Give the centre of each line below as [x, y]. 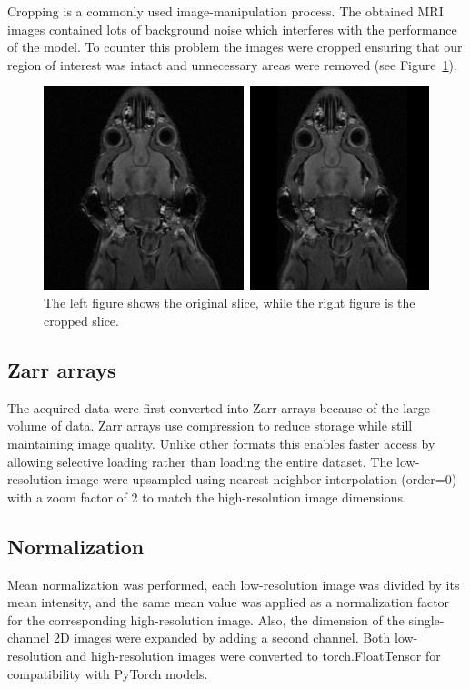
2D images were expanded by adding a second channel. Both [222, 638]
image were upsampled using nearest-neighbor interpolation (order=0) [261, 479]
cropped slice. [81, 321]
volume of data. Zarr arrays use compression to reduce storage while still [210, 426]
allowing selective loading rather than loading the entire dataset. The [200, 461]
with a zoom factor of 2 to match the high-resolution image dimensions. [207, 496]
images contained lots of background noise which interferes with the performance [232, 29]
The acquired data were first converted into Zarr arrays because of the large [219, 407]
